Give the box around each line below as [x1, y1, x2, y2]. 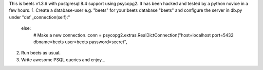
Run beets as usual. [21, 50, 61, 56]
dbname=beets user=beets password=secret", [33, 39, 128, 45]
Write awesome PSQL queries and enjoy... [21, 56, 106, 63]
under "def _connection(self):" [9, 14, 70, 20]
